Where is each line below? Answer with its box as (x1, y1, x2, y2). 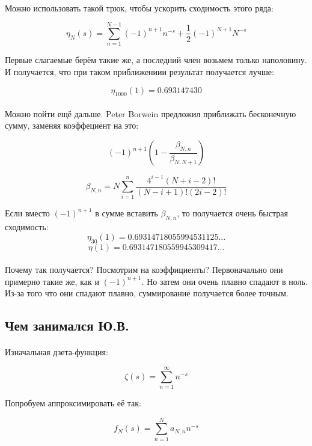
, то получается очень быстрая (177, 207, 288, 219)
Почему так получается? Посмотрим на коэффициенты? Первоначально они (5, 263, 283, 276)
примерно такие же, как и (5, 275, 99, 287)
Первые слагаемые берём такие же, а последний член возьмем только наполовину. (5, 53, 307, 66)
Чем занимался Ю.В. (5, 316, 129, 335)
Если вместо (5, 207, 50, 219)
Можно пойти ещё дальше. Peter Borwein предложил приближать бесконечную (5, 107, 296, 120)
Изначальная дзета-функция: (5, 346, 108, 358)
